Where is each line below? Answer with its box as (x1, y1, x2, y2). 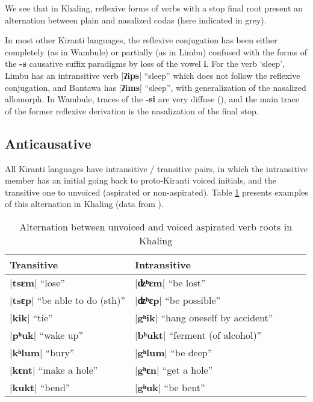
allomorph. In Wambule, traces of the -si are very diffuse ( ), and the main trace (5, 93, 300, 105)
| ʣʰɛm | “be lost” (135, 275, 206, 289)
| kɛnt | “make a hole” (10, 362, 98, 377)
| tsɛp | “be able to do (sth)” (10, 292, 126, 307)
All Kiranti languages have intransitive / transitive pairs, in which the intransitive (5, 162, 308, 175)
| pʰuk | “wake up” (10, 327, 84, 342)
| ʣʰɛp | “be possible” (135, 292, 221, 307)
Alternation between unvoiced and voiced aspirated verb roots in (19, 219, 293, 233)
